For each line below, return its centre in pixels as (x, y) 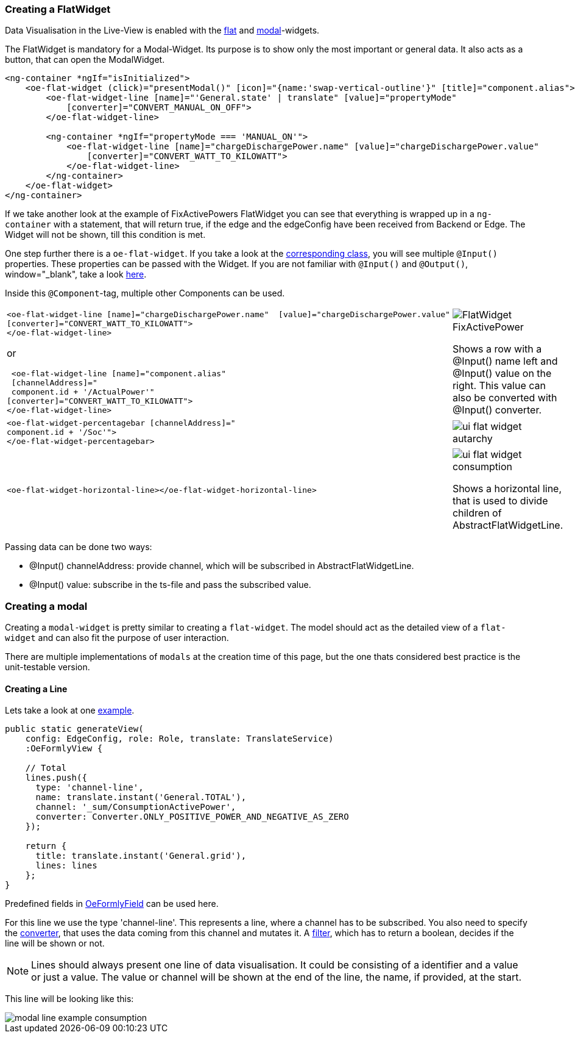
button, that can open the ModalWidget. (85, 60)
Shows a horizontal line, (507, 489)
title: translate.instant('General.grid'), (141, 856)
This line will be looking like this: (69, 999)
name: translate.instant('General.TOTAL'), (141, 797)
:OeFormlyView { (64, 749)
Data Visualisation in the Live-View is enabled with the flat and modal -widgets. (162, 30)
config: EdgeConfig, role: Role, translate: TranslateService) (179, 739)
